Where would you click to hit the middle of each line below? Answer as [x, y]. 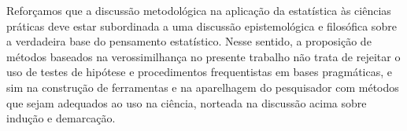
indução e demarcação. [61, 118]
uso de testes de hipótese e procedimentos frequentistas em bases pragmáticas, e [200, 72]
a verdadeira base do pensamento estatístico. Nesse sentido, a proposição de [189, 41]
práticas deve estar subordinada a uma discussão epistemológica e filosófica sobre [202, 25]
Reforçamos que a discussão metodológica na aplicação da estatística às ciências [199, 10]
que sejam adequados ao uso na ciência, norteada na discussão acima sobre [187, 102]
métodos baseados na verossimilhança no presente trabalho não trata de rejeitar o [203, 56]
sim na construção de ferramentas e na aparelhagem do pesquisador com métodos [203, 87]
